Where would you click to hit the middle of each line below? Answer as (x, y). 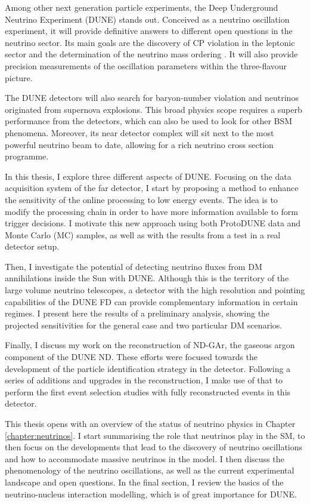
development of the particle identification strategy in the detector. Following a (148, 368)
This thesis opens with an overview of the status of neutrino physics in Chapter (150, 423)
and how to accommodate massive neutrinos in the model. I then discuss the (145, 458)
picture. (19, 77)
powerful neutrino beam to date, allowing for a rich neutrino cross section (139, 144)
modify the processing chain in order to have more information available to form (151, 211)
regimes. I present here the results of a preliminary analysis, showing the (137, 313)
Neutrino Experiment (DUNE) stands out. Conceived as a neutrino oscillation (147, 19)
